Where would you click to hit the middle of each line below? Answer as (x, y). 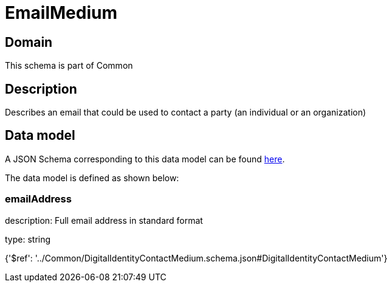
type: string (28, 239)
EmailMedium (61, 13)
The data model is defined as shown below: (92, 178)
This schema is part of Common (69, 66)
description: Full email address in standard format (104, 220)
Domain (29, 42)
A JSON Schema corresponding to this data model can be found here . (145, 159)
